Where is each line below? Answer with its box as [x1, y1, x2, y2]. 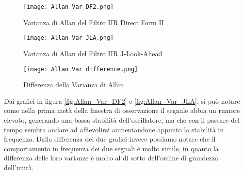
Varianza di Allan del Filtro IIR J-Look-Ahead [23, 48, 163, 58]
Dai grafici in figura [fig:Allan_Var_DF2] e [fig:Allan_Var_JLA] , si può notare [4, 95, 240, 106]
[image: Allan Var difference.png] [23, 65, 138, 73]
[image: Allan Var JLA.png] [23, 34, 114, 42]
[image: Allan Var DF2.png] [23, 3, 114, 10]
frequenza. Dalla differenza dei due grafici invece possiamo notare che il [4, 134, 216, 144]
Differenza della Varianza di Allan [23, 79, 124, 90]
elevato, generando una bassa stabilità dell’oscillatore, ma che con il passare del [4, 114, 240, 125]
